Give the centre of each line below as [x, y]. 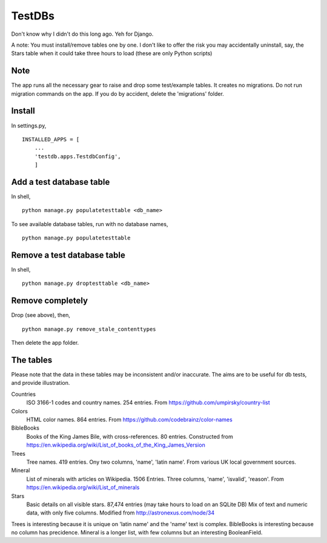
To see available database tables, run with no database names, [90, 224]
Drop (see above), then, [41, 315]
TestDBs [33, 16]
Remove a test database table [68, 255]
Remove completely [49, 301]
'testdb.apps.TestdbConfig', [78, 156]
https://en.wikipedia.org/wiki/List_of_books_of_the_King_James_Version [116, 445]
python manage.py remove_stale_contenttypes [89, 329]
